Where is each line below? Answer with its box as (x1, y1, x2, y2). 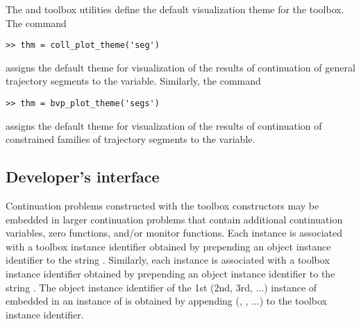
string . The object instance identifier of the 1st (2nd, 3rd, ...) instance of (6, 280, 317, 294)
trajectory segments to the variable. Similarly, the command (6, 74, 261, 88)
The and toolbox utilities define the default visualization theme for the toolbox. (6, 2, 344, 16)
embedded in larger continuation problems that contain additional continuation (6, 212, 343, 226)
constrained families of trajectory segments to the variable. (6, 132, 255, 146)
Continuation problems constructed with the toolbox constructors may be (6, 198, 319, 213)
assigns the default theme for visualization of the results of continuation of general (6, 60, 355, 74)
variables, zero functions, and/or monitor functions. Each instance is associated (6, 225, 343, 240)
